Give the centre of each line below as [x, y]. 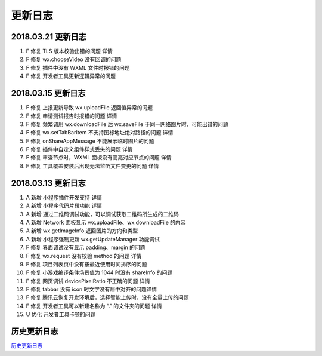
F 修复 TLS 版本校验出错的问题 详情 [69, 51]
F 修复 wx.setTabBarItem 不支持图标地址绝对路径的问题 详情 [100, 133]
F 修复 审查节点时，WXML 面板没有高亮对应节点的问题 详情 [99, 158]
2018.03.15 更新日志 [48, 93]
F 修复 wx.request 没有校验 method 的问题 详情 [84, 256]
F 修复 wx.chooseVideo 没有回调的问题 [74, 59]
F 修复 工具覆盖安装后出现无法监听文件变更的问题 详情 [92, 166]
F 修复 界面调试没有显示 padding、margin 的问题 [86, 247]
